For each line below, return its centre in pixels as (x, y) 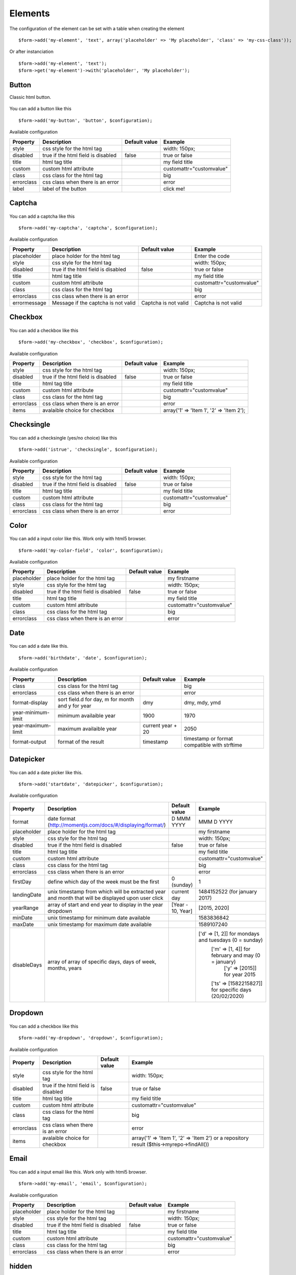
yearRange (25, 908)
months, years (65, 968)
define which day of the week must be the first (103, 881)
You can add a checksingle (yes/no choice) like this (63, 438)
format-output (29, 742)
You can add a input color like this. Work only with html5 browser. (78, 539)
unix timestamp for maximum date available (100, 924)
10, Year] (182, 911)
